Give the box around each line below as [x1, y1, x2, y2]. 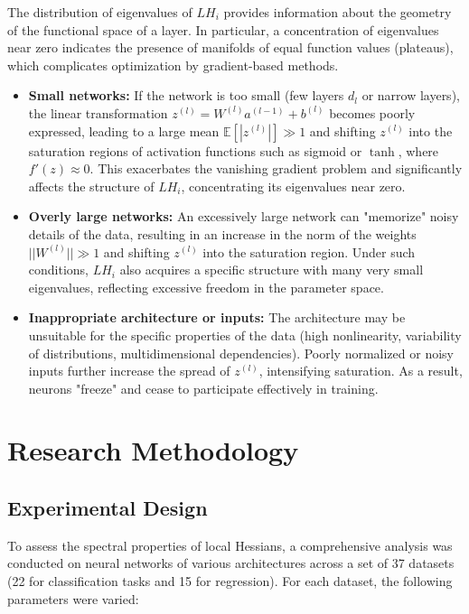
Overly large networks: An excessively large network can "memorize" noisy [28, 207, 459, 226]
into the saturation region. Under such [202, 242, 416, 261]
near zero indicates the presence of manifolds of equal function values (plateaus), [7, 38, 454, 57]
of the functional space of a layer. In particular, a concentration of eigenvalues [7, 20, 439, 39]
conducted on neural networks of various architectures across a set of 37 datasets [7, 554, 455, 572]
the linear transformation [28, 103, 168, 122]
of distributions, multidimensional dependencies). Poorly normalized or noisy [28, 343, 454, 362]
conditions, [28, 260, 89, 279]
